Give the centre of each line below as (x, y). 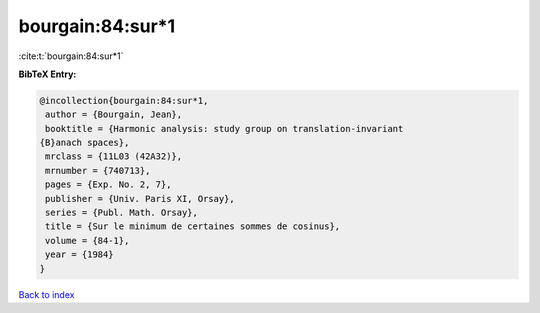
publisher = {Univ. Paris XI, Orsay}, (140, 198)
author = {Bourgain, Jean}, (114, 114)
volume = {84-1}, (87, 240)
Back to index (46, 294)
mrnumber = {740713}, (98, 170)
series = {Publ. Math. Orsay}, (122, 213)
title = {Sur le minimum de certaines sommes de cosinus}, (193, 226)
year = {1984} (79, 254)
